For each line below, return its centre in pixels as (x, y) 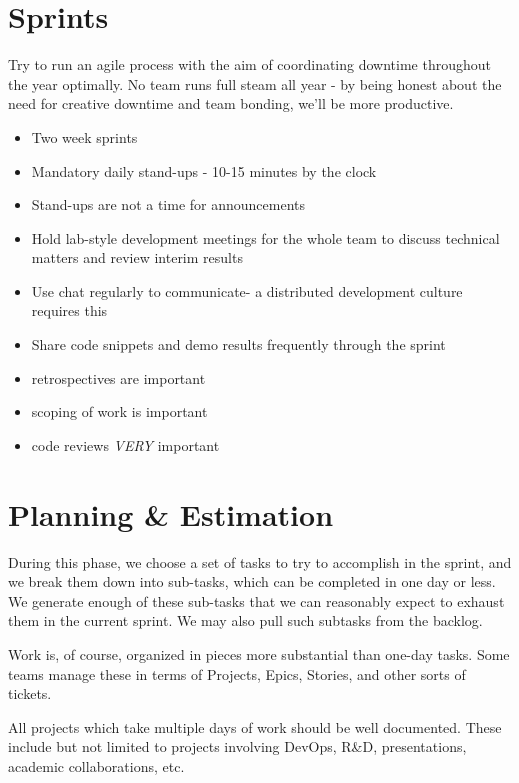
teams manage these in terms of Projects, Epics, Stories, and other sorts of (237, 673)
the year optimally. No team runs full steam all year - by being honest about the (255, 83)
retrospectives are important (118, 377)
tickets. (30, 693)
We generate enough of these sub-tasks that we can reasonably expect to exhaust (256, 600)
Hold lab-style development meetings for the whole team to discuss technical (265, 237)
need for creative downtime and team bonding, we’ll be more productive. (231, 103)
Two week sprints (84, 136)
